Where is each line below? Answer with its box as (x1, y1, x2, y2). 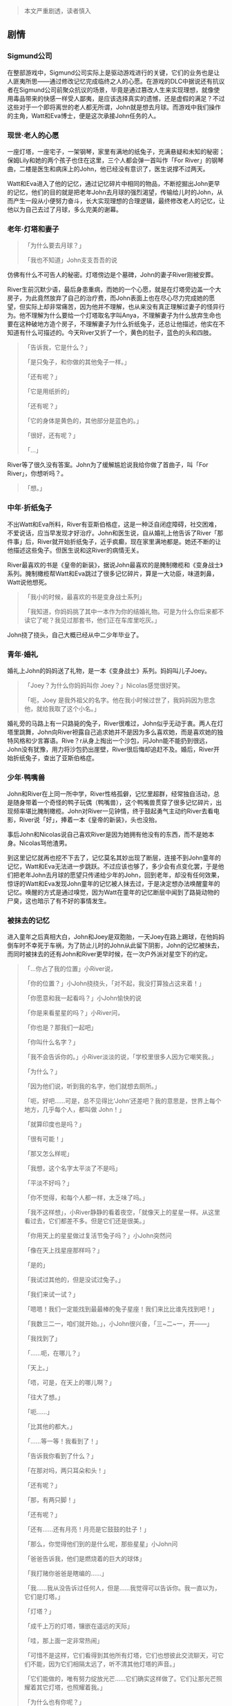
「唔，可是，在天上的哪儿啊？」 (23, 1378, 115, 1387)
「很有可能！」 (23, 1135, 67, 1143)
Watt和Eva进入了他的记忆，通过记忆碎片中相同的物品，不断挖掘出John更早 (7, 179, 221, 187)
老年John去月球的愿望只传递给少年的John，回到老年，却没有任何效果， (19, 871, 223, 880)
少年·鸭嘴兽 (7, 773, 46, 782)
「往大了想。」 (23, 1393, 64, 1401)
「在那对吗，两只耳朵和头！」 (23, 1466, 109, 1475)
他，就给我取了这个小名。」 (23, 704, 100, 712)
